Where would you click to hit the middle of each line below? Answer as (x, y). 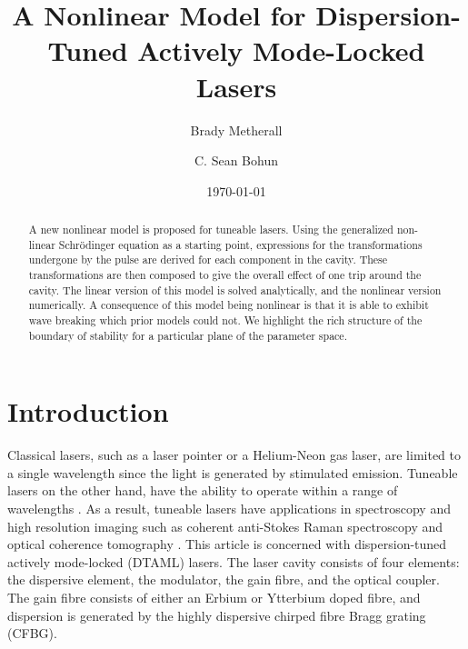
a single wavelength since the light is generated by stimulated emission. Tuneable (233, 472)
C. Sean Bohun (236, 160)
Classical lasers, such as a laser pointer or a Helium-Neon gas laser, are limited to (234, 455)
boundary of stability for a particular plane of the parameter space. (188, 335)
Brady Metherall (236, 130)
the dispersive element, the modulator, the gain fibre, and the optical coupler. (224, 579)
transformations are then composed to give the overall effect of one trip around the (225, 275)
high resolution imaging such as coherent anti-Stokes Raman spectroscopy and (225, 526)
